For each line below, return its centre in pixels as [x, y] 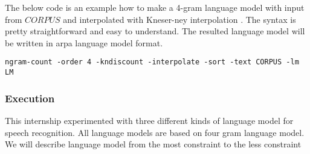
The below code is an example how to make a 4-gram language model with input [155, 7]
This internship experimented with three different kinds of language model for [149, 120]
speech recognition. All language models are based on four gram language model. [155, 132]
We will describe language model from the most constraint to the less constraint [153, 144]
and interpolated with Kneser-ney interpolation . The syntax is [179, 19]
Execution [30, 98]
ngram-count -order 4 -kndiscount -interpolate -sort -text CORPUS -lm [152, 62]
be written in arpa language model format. [84, 42]
